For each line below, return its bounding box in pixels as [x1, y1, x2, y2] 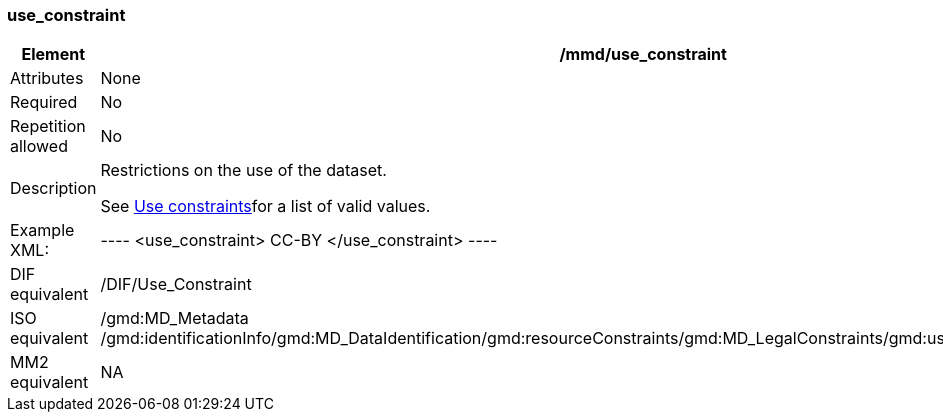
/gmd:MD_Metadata [100, 308, 249, 329]
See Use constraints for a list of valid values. [100, 196, 431, 217]
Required [10, 92, 78, 113]
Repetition [10, 116, 86, 137]
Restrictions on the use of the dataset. [100, 160, 387, 181]
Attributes [10, 68, 84, 89]
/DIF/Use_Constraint [100, 274, 252, 295]
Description [10, 178, 97, 199]
